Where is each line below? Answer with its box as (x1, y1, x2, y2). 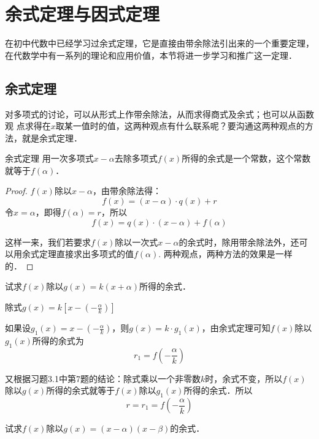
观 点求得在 (5, 119, 51, 132)
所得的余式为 (32, 334, 84, 347)
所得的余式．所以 (183, 384, 253, 397)
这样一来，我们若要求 (5, 235, 91, 248)
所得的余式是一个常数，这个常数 (182, 152, 311, 165)
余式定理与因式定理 (5, 1, 160, 26)
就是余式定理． (21, 131, 82, 144)
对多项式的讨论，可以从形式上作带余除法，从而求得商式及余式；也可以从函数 (5, 107, 314, 120)
